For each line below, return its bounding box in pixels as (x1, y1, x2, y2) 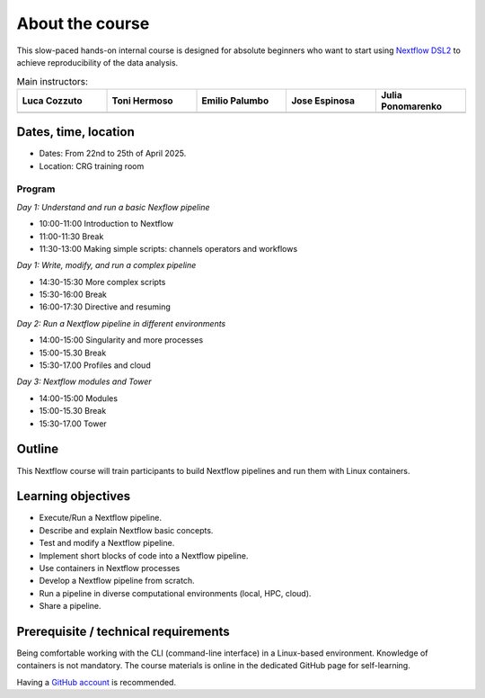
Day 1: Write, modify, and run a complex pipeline (16, 260, 197, 271)
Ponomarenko (380, 100, 442, 112)
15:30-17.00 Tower (39, 418, 107, 429)
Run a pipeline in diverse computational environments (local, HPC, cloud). (39, 587, 312, 598)
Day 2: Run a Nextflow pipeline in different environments (16, 318, 226, 328)
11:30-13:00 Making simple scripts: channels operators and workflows (39, 243, 298, 254)
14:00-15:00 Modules (39, 392, 119, 404)
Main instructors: (16, 75, 89, 87)
